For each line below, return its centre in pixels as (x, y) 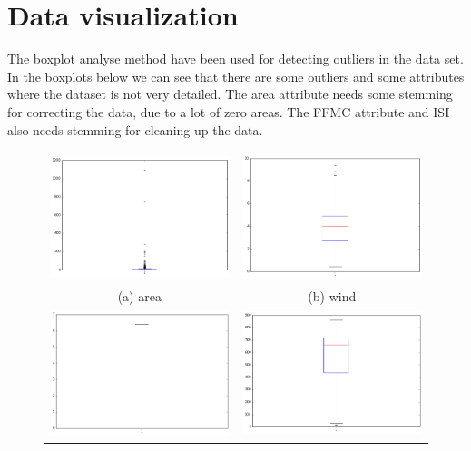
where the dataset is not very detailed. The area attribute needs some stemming (230, 94)
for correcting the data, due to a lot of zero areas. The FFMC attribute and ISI (229, 111)
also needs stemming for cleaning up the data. (135, 129)
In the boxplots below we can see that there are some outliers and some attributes (236, 76)
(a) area (139, 295)
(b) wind (332, 295)
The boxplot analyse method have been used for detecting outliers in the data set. (235, 59)
